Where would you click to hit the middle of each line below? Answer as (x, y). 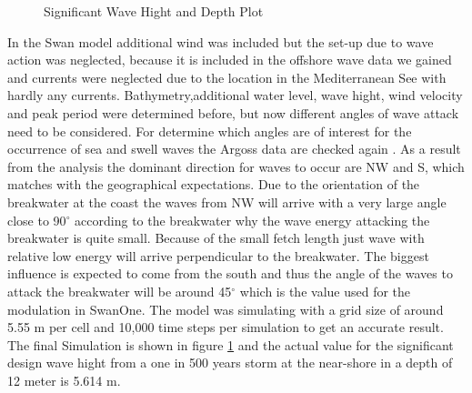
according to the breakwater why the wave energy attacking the (252, 220)
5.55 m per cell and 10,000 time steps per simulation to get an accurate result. (226, 327)
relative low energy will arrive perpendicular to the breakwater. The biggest (218, 255)
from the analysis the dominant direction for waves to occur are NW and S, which (236, 166)
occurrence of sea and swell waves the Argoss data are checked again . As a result (234, 149)
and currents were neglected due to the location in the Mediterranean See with (227, 77)
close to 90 (37, 220)
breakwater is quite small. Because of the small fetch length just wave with (216, 238)
